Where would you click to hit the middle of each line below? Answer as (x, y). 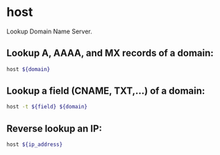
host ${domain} (28, 69)
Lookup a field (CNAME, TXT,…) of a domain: (106, 91)
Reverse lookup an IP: (54, 128)
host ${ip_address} (35, 145)
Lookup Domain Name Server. (49, 31)
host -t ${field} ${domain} (47, 107)
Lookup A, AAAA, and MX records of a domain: (110, 53)
